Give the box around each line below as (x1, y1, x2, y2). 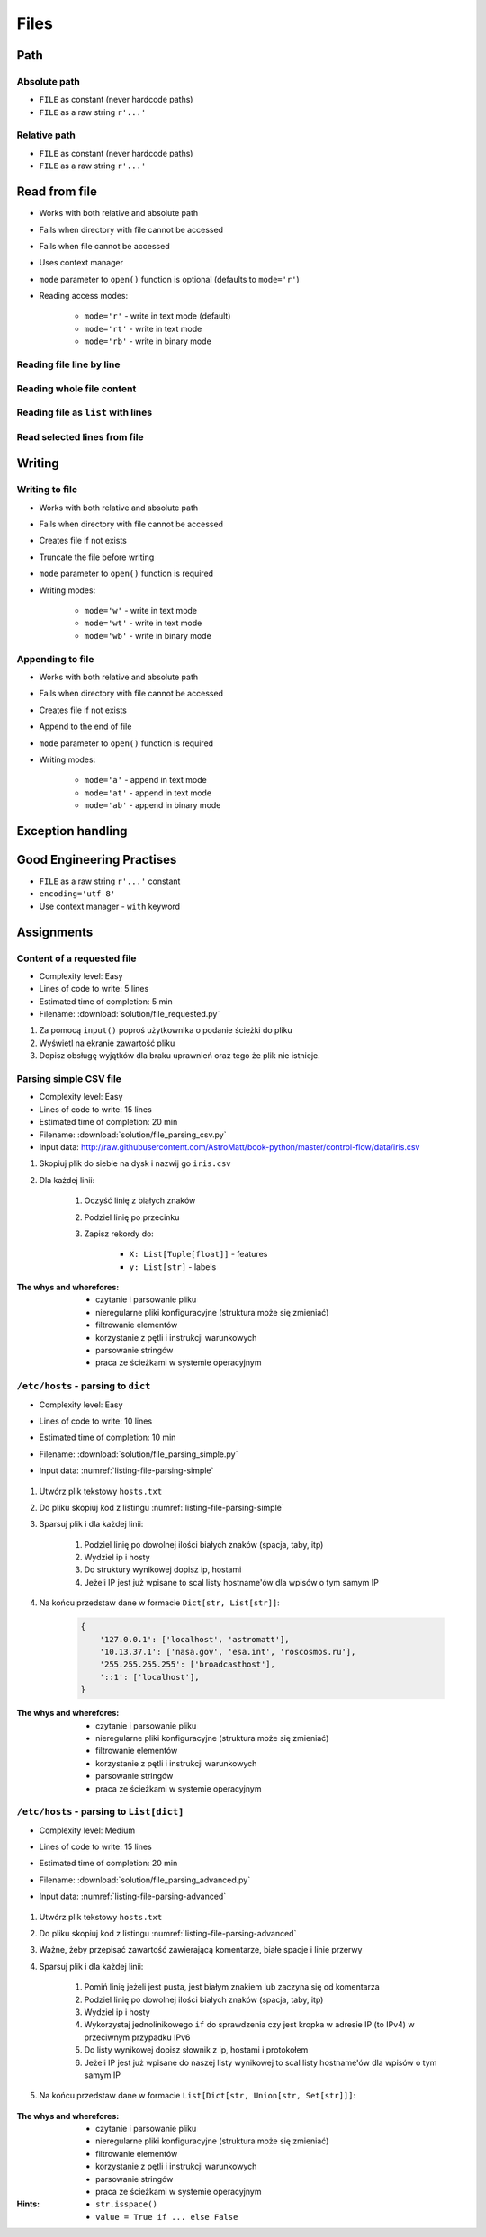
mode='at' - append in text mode (84, 787, 211, 798)
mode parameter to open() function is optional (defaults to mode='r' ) (39, 274, 301, 284)
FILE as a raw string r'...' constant (39, 876, 181, 886)
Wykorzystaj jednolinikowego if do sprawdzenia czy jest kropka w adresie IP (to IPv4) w (84, 2019, 415, 2030)
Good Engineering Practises (16, 851, 177, 867)
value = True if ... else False (95, 2212, 238, 2222)
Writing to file (16, 483, 78, 496)
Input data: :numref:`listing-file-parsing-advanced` (39, 1891, 227, 1902)
